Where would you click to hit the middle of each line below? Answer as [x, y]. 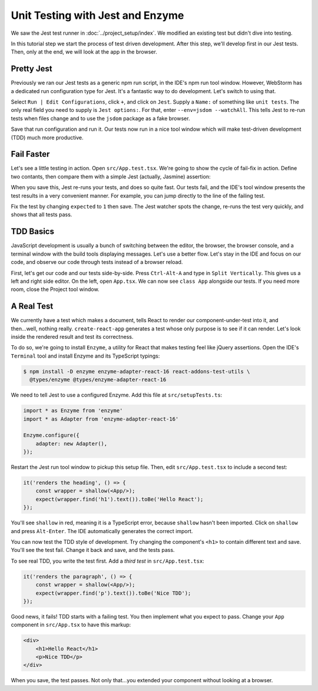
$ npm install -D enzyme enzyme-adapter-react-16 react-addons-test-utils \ [137, 371]
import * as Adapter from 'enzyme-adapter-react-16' [101, 419]
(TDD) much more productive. [47, 137]
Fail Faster [30, 154]
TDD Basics [32, 232]
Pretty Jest [32, 69]
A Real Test [32, 306]
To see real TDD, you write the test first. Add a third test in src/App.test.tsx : [107, 561]
